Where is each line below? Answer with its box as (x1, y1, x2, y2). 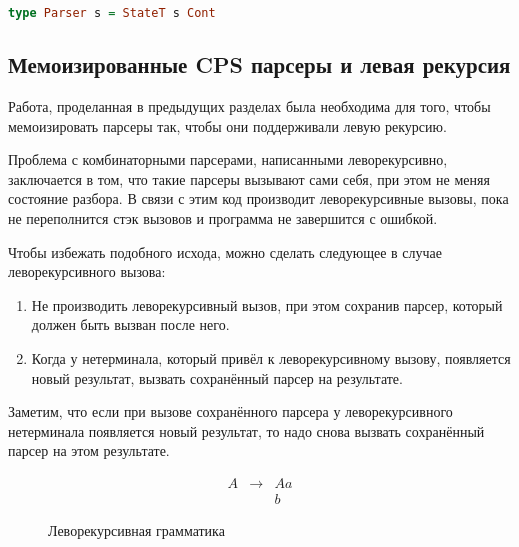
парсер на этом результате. (8, 440, 170, 461)
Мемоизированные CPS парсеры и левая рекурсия (8, 49, 511, 80)
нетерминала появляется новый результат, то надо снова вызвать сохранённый (8, 420, 485, 441)
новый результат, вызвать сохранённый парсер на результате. (31, 367, 403, 388)
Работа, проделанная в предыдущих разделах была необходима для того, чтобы (8, 96, 491, 117)
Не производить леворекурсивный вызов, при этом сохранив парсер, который (31, 294, 503, 315)
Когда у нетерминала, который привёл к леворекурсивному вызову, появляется (31, 348, 511, 369)
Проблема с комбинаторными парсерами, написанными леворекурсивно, (8, 149, 448, 170)
